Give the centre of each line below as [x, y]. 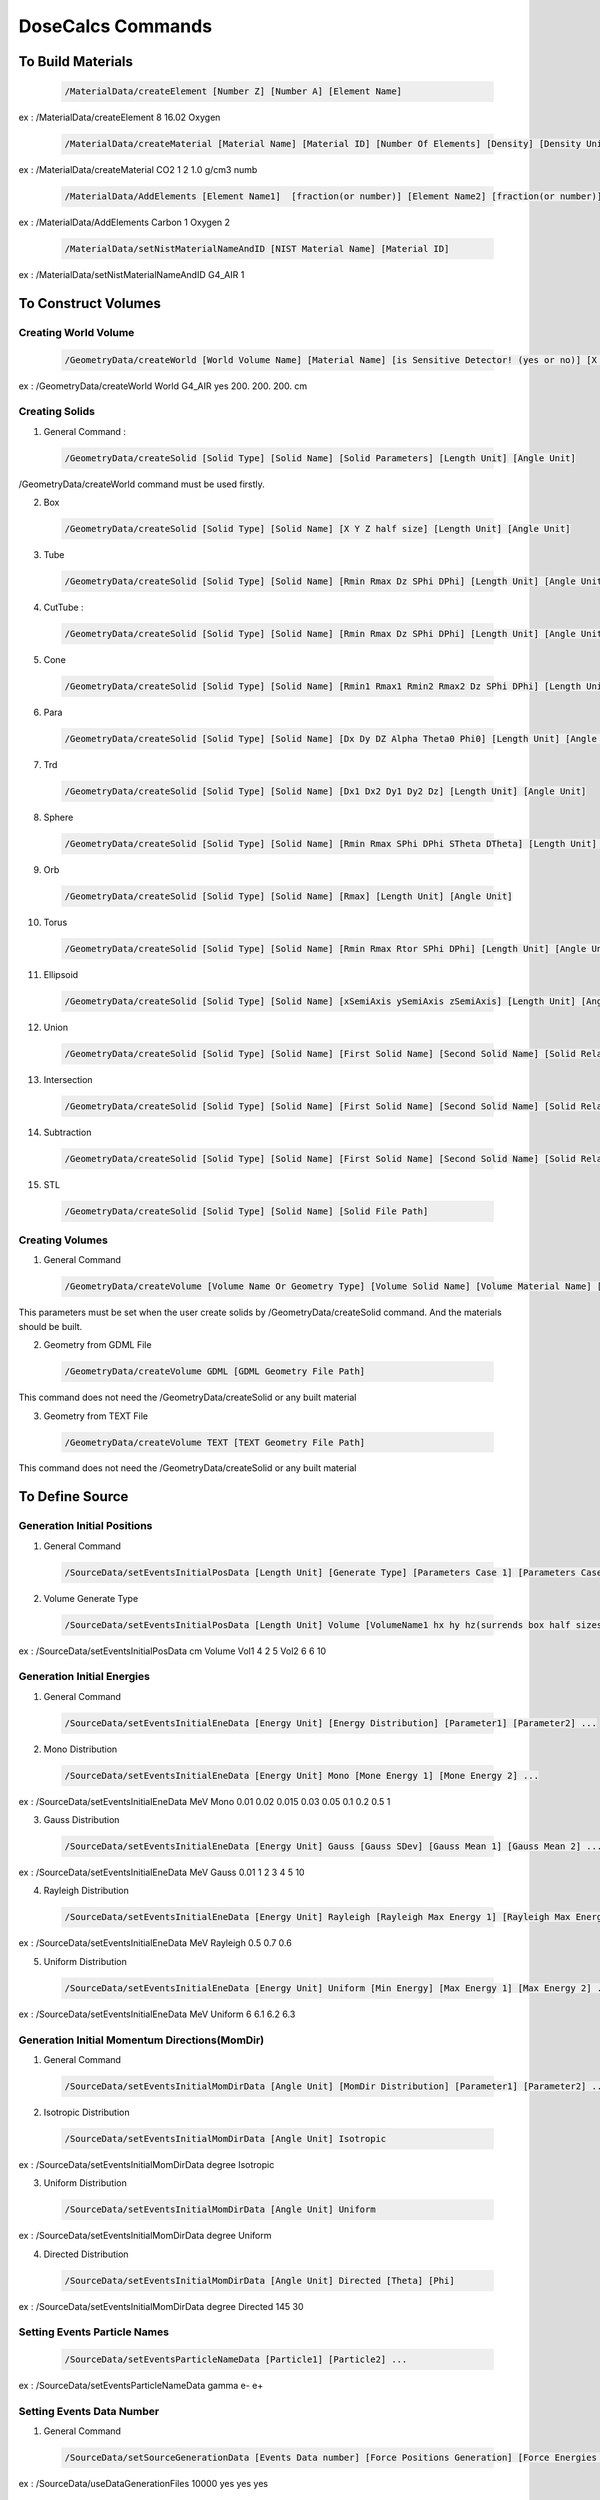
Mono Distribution [80, 1749]
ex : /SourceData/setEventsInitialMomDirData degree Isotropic [146, 2164]
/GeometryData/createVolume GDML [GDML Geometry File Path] [215, 1371]
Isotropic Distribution [86, 2112]
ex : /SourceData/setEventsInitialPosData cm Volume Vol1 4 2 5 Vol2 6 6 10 [172, 1651]
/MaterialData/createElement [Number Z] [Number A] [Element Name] [233, 91]
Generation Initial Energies [84, 1677]
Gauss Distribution [81, 1820]
